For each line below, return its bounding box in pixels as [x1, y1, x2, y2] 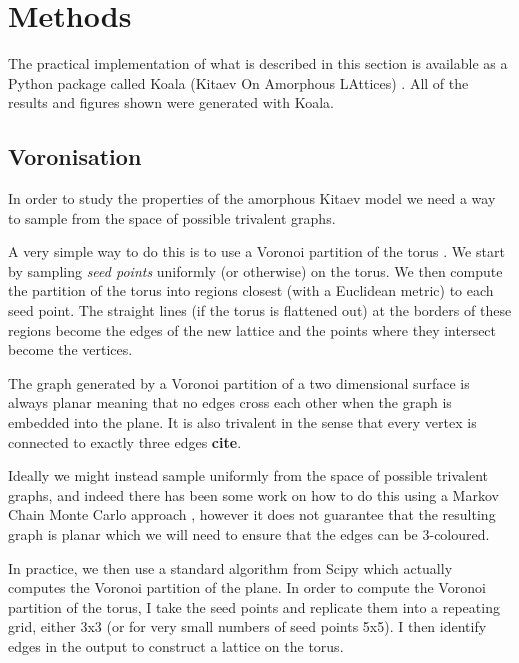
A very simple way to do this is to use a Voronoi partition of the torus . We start [8, 241, 505, 262]
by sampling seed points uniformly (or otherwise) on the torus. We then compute [8, 260, 503, 281]
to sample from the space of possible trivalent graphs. [8, 207, 336, 228]
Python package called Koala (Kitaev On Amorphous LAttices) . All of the [8, 72, 469, 93]
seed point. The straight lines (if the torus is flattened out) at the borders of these [8, 300, 512, 321]
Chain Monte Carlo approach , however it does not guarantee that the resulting [8, 504, 496, 525]
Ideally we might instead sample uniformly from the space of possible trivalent [8, 465, 488, 486]
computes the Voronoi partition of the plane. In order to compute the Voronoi [8, 577, 486, 598]
